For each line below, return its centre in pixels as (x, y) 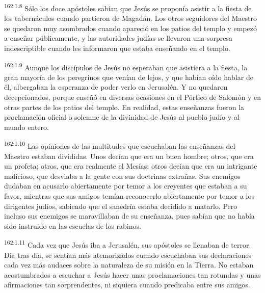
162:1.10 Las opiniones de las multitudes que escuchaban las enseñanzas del (120, 145)
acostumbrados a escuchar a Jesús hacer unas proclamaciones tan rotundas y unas (132, 274)
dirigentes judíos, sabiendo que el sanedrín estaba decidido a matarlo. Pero (121, 206)
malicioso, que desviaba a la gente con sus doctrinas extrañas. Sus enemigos (122, 176)
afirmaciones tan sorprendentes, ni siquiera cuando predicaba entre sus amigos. (127, 285)
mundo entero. (26, 127)
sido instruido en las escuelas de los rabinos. (73, 225)
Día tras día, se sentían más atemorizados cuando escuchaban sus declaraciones (128, 255)
